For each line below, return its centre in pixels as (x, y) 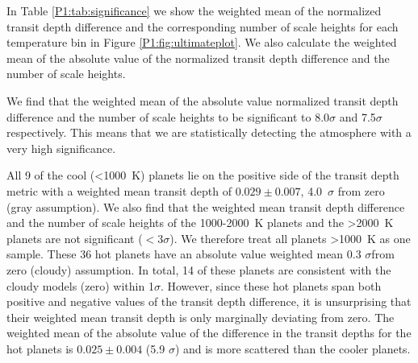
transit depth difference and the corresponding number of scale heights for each (203, 26)
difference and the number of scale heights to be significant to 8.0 (168, 116)
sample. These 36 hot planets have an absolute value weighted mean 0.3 (184, 254)
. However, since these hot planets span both (271, 285)
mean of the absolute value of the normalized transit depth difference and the (198, 58)
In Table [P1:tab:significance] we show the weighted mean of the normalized (194, 10)
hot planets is (40, 348)
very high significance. (61, 148)
